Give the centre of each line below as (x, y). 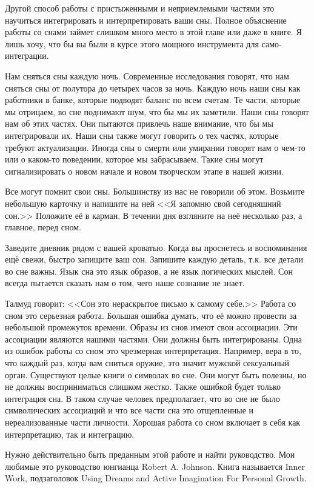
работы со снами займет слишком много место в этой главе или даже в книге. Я (153, 32)
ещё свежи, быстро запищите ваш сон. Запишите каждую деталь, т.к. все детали (154, 259)
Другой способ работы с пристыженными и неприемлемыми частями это (140, 8)
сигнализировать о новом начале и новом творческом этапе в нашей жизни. (144, 171)
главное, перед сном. (43, 227)
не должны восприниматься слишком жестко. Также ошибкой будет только (143, 386)
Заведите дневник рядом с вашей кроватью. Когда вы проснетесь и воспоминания (156, 247)
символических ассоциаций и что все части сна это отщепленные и (129, 410)
